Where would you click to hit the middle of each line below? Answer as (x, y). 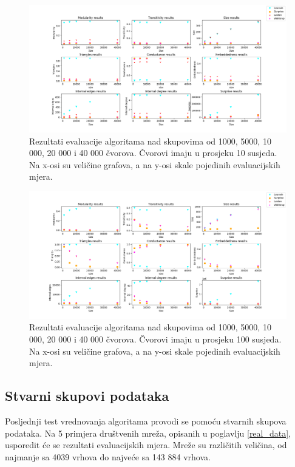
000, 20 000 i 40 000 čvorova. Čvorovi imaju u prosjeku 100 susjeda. (155, 339)
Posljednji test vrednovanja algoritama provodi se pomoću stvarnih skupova (146, 421)
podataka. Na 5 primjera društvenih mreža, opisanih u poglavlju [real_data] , (148, 433)
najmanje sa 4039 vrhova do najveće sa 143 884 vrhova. (108, 456)
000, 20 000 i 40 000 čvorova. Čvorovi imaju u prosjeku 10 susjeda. (153, 153)
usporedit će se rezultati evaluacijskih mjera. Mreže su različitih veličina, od (146, 445)
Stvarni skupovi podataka (87, 396)
